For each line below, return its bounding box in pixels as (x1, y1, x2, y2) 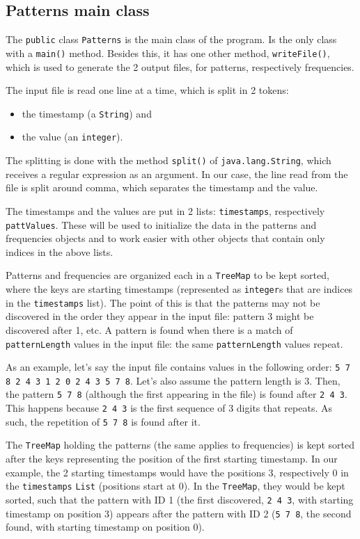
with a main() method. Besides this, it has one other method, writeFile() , (6, 45, 330, 60)
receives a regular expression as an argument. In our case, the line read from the (6, 166, 348, 181)
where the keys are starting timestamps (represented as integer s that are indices (6, 282, 353, 296)
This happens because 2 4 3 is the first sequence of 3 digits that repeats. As (6, 401, 332, 415)
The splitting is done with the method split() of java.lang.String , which (6, 153, 331, 168)
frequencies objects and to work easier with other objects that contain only (6, 231, 325, 246)
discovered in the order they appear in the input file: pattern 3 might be (6, 309, 314, 323)
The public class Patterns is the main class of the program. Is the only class (6, 32, 337, 47)
